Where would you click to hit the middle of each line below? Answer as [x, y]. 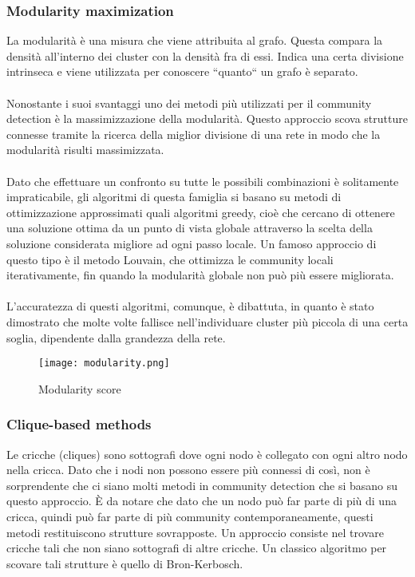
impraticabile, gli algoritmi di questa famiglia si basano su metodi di [174, 197]
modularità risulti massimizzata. [85, 150]
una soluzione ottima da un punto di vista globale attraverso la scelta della [190, 228]
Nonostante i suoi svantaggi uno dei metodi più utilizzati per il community [189, 103]
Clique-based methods [79, 424]
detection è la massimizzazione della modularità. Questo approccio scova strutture [207, 119]
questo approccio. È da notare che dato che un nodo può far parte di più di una [202, 501]
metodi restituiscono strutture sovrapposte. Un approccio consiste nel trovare [195, 532]
